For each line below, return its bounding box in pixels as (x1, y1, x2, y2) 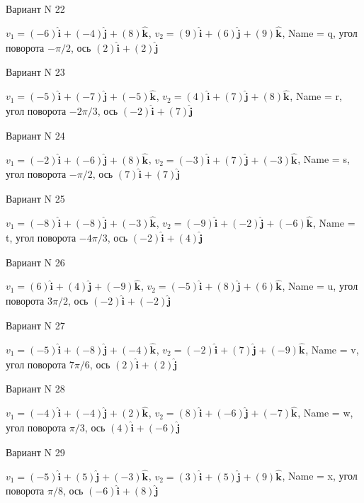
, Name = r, (290, 89, 342, 103)
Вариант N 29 (6, 444, 65, 459)
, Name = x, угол (282, 468, 358, 483)
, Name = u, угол (282, 278, 358, 293)
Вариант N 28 (6, 381, 65, 396)
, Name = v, (305, 341, 359, 356)
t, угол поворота (6, 230, 76, 244)
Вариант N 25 (6, 191, 65, 206)
